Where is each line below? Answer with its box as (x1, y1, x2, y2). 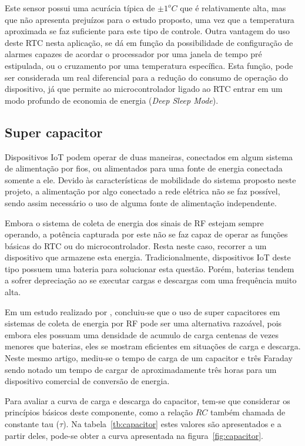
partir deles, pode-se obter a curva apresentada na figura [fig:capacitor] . (5, 429, 264, 441)
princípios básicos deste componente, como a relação (5, 406, 193, 418)
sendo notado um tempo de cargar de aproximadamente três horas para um (5, 363, 277, 375)
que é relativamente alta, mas (180, 2, 286, 14)
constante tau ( (5, 418, 60, 430)
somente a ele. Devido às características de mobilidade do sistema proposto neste (5, 173, 296, 186)
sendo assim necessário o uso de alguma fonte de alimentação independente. (5, 196, 277, 209)
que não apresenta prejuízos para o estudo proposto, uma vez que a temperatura (5, 13, 294, 25)
